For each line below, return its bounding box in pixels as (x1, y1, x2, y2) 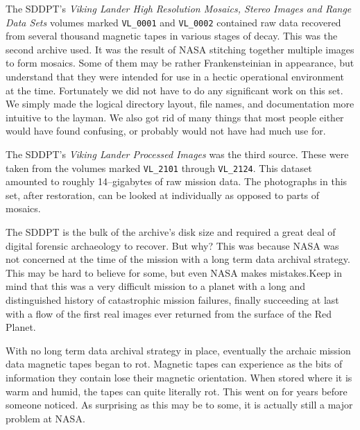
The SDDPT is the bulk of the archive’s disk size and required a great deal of (6, 225, 336, 239)
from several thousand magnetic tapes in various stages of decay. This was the (6, 28, 338, 43)
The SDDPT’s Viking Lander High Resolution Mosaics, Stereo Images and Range (6, 1, 352, 15)
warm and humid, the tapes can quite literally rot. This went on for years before (6, 384, 348, 398)
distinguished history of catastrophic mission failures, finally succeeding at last (6, 293, 339, 307)
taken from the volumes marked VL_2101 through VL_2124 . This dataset (6, 160, 312, 175)
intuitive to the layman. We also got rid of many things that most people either (6, 110, 344, 124)
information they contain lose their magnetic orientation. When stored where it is (6, 370, 352, 384)
